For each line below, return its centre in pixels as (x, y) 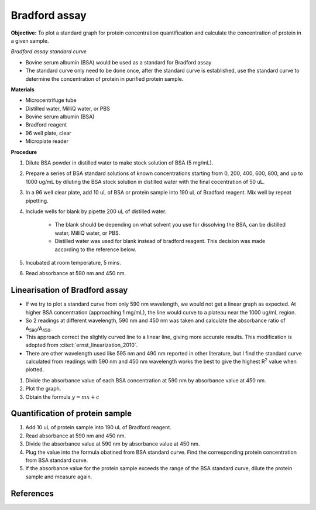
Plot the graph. (43, 389)
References (32, 493)
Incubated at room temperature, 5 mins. (73, 262)
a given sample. (30, 40)
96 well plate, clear (48, 133)
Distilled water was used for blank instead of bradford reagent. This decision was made (160, 241)
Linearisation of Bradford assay (69, 290)
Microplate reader (47, 141)
